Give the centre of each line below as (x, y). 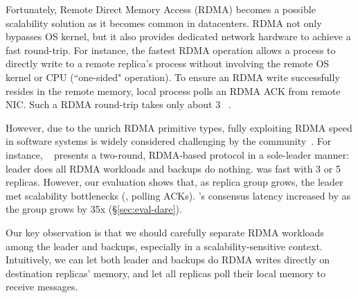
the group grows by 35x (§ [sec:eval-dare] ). (94, 209)
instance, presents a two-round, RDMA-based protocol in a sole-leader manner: (178, 154)
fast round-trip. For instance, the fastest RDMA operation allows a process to (171, 50)
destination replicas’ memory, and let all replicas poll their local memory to (166, 273)
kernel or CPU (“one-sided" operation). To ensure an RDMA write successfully (173, 77)
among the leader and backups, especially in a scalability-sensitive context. (164, 246)
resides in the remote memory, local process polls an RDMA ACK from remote (173, 90)
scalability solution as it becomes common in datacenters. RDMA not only (164, 23)
